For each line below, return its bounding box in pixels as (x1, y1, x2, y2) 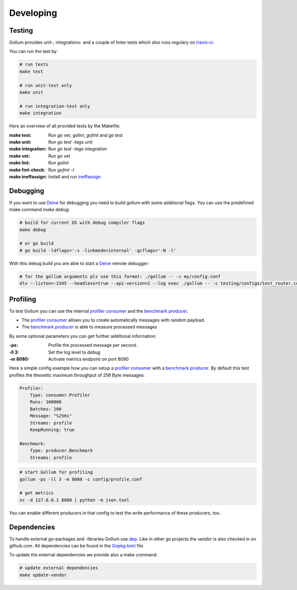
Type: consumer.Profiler (30, 392, 91, 398)
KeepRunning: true (30, 427, 75, 433)
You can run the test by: (9, 49, 58, 54)
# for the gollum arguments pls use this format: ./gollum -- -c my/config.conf (19, 273, 221, 279)
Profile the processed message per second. (48, 342, 138, 348)
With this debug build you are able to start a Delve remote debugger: (9, 260, 149, 266)
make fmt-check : (9, 166, 46, 173)
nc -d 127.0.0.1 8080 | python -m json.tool (19, 497, 130, 503)
